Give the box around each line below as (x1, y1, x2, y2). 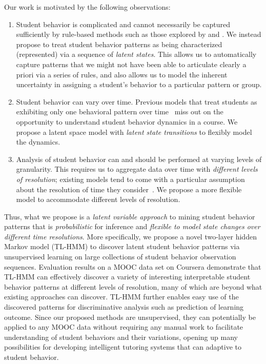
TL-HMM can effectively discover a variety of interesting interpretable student (4, 271, 251, 282)
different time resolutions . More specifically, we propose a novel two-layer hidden (4, 231, 257, 241)
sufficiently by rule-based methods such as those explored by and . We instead (16, 29, 261, 39)
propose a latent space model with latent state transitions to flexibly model (16, 126, 252, 137)
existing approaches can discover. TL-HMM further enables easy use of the (4, 291, 239, 302)
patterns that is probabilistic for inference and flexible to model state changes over (4, 221, 260, 232)
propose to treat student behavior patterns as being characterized (16, 38, 222, 49)
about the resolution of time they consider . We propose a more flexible (16, 184, 242, 194)
